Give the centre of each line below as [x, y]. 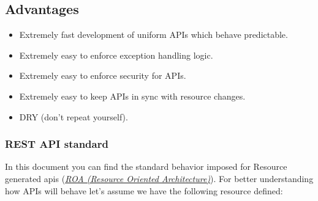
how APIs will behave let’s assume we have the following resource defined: [144, 190]
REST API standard [57, 144]
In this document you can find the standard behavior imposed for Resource [146, 166]
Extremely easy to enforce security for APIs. [103, 75]
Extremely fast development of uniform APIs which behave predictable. [153, 35]
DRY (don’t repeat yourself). [74, 116]
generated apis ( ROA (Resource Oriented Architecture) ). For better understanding [159, 178]
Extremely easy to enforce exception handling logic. [116, 55]
